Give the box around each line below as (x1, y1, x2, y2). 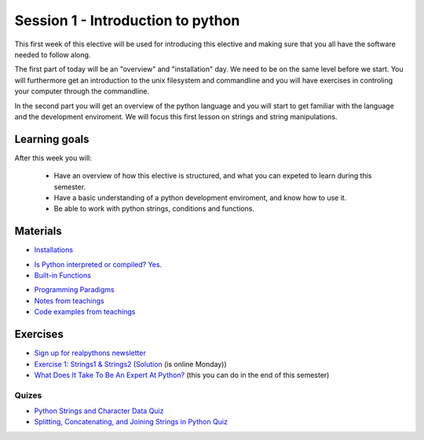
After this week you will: (14, 153, 92, 163)
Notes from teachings (34, 295, 105, 306)
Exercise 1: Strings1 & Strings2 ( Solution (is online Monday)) (34, 359, 227, 368)
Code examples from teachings (34, 307, 136, 317)
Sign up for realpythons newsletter (34, 348, 147, 357)
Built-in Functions (34, 271, 92, 280)
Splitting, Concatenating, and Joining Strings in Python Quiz (34, 417, 228, 427)
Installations (34, 245, 74, 255)
